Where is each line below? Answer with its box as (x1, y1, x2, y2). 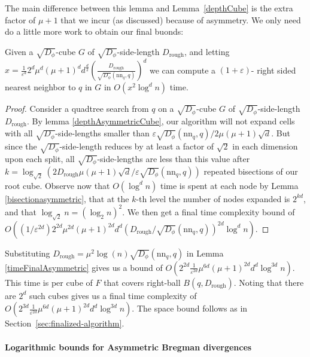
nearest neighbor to (5, 81, 76, 93)
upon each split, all (5, 152, 75, 165)
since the (5, 140, 37, 152)
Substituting (5, 246, 50, 259)
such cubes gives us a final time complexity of (29, 289, 197, 301)
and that (5, 205, 37, 218)
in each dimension (232, 140, 298, 152)
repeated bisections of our (203, 164, 298, 177)
